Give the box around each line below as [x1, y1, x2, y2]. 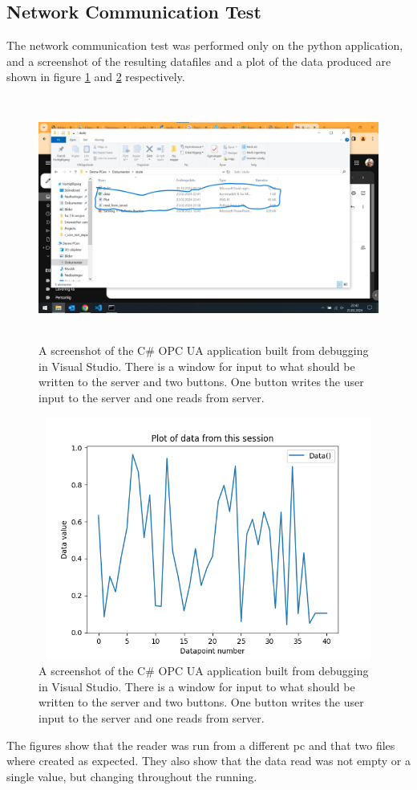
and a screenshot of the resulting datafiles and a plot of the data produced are [6, 52, 391, 69]
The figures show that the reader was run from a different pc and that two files [6, 736, 395, 753]
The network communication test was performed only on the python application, [6, 37, 403, 54]
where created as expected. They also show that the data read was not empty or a [6, 752, 411, 769]
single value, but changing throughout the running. [6, 768, 257, 784]
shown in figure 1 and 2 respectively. [6, 68, 185, 85]
